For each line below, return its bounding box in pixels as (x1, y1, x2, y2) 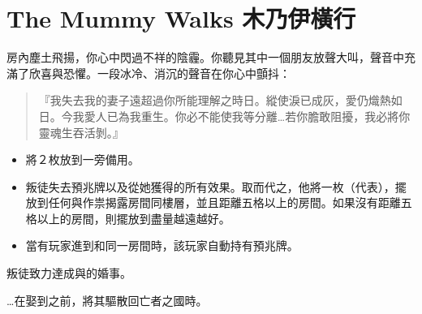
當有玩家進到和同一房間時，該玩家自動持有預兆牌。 (25, 237, 299, 254)
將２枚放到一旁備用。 (25, 151, 140, 168)
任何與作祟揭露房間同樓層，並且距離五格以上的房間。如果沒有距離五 (48, 194, 412, 211)
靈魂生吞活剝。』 (38, 123, 124, 140)
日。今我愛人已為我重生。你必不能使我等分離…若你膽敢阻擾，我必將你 (38, 107, 411, 124)
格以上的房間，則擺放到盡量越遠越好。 (25, 209, 230, 226)
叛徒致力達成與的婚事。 (6, 265, 131, 282)
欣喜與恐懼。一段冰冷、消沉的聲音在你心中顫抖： (28, 64, 291, 81)
